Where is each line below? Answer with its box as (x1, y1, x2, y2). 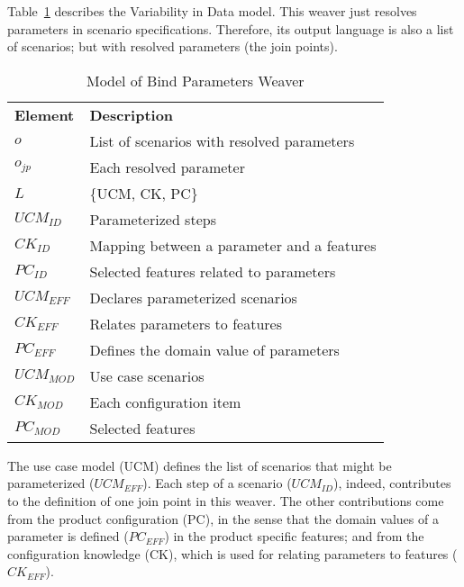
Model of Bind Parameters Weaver (86, 69, 305, 91)
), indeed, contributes (332, 474, 451, 492)
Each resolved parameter (89, 156, 245, 177)
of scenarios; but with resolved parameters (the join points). (7, 37, 338, 56)
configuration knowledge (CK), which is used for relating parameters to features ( (7, 544, 458, 563)
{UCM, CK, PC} (89, 182, 198, 203)
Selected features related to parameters (89, 260, 336, 282)
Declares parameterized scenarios (89, 286, 297, 308)
